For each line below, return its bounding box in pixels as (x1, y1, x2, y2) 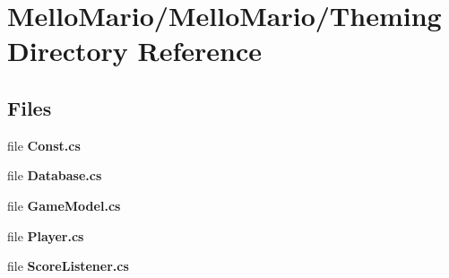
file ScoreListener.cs (7, 256, 129, 275)
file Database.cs (7, 166, 102, 185)
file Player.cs (7, 226, 84, 245)
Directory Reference (7, 32, 263, 69)
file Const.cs (7, 135, 81, 154)
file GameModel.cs (7, 195, 121, 214)
